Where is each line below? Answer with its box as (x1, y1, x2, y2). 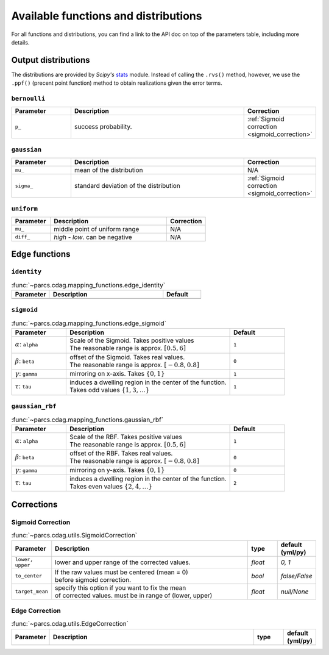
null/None (280, 587, 309, 596)
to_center (15, 573, 43, 579)
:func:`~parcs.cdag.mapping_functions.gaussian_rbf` (11, 415, 164, 424)
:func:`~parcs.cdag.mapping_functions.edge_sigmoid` (11, 319, 167, 327)
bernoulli (11, 95, 46, 102)
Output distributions (11, 55, 91, 65)
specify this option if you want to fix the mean (55, 583, 186, 592)
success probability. (74, 123, 132, 131)
